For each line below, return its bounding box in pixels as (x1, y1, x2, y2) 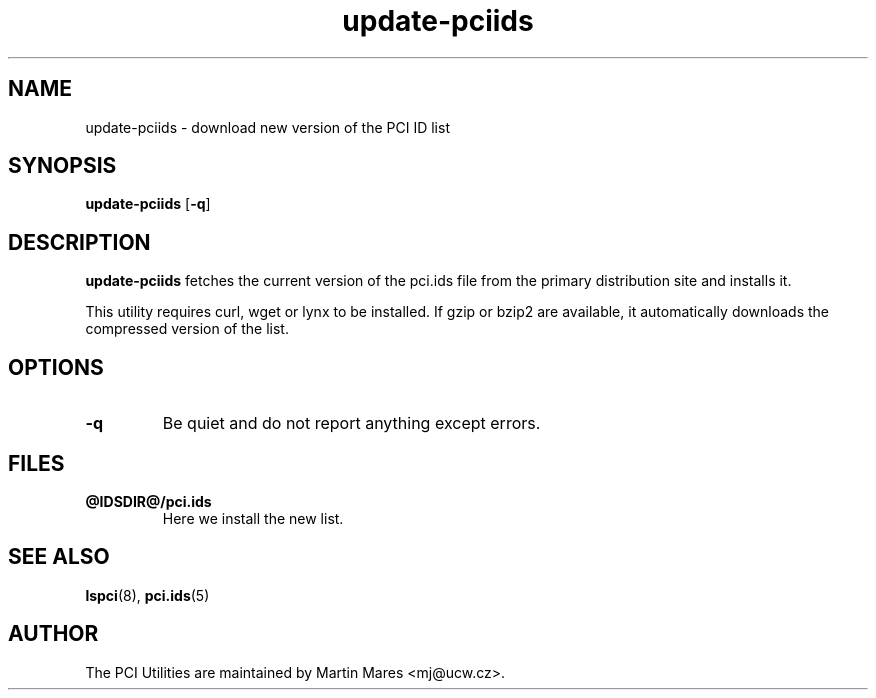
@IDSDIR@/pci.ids (85, 492, 212, 510)
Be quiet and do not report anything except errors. (162, 413, 541, 434)
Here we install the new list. (162, 509, 344, 527)
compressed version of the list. (85, 320, 289, 338)
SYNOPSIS (8, 153, 117, 179)
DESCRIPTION (8, 229, 151, 255)
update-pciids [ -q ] (85, 195, 211, 213)
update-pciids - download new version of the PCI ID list (85, 118, 450, 136)
